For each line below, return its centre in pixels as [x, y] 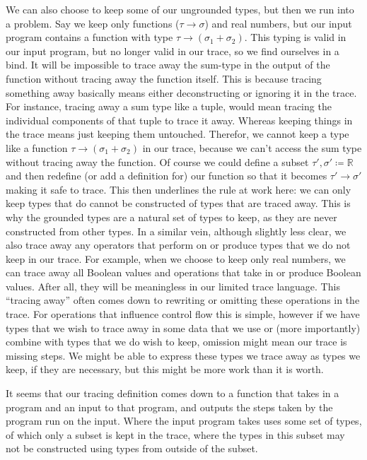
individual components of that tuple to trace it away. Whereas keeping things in [179, 120]
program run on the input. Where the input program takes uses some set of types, [184, 421]
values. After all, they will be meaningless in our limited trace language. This [173, 286]
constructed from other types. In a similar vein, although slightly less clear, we [176, 231]
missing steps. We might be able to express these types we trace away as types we [183, 355]
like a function [37, 147]
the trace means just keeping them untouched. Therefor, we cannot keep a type [177, 134]
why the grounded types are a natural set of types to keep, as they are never [171, 217]
